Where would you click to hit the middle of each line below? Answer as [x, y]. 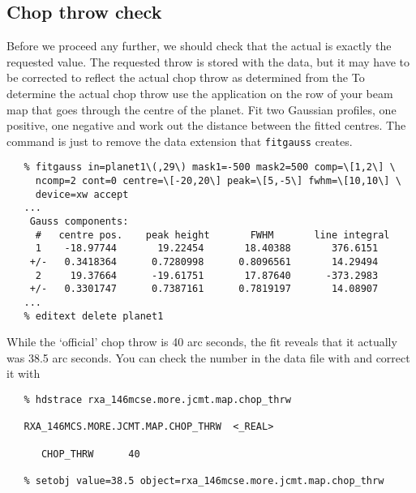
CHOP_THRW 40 [90, 454]
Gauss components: [79, 222]
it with [24, 373]
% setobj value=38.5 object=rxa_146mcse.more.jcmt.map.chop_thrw [204, 481]
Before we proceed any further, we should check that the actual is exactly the [199, 46]
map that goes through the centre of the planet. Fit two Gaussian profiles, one [202, 109]
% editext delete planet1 [94, 316]
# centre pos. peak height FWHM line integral [212, 235]
